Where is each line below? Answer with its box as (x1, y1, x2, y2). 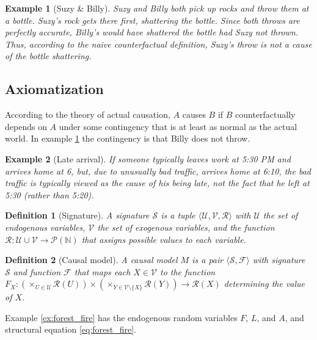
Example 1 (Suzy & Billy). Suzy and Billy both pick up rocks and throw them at (5, 2, 309, 14)
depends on (5, 120, 47, 132)
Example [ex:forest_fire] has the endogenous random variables (5, 311, 238, 324)
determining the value (224, 277, 305, 290)
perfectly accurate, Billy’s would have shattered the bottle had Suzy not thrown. (5, 26, 299, 38)
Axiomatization (5, 79, 104, 98)
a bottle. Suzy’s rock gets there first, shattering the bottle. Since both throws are (5, 13, 300, 26)
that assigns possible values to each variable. (81, 233, 246, 245)
